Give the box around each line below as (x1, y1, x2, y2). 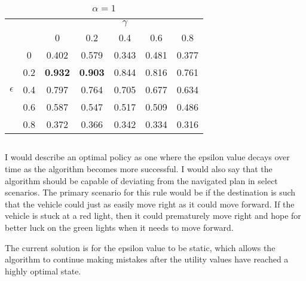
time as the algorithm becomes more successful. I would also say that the (5, 162, 273, 175)
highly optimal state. (5, 264, 81, 277)
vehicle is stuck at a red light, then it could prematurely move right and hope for (5, 209, 301, 222)
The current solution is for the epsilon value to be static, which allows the (5, 241, 276, 253)
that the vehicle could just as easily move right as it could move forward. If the (5, 197, 295, 210)
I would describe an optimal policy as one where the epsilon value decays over (5, 151, 290, 163)
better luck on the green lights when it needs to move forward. (5, 221, 234, 233)
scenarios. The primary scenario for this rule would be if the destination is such (5, 186, 296, 198)
